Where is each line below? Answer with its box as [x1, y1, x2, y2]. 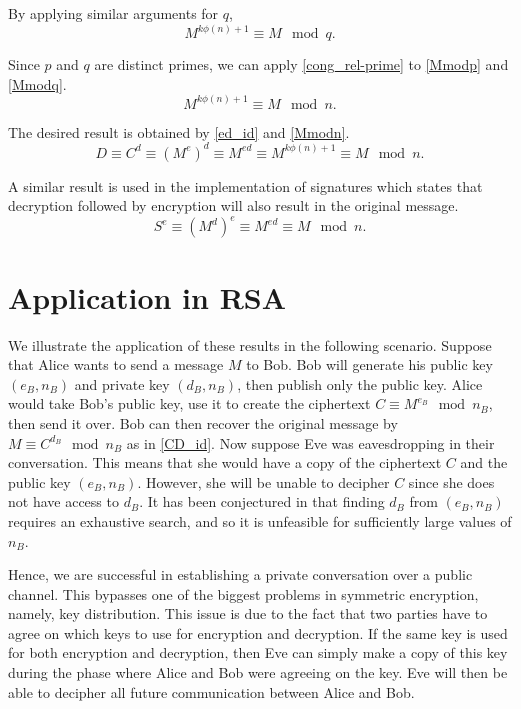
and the [460, 452, 508, 473]
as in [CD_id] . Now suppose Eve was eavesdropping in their [126, 432, 495, 453]
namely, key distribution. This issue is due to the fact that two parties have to [8, 603, 488, 624]
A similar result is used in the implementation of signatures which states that [8, 175, 483, 196]
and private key [74, 373, 170, 394]
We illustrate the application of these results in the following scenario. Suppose [8, 334, 492, 355]
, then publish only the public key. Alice [237, 373, 483, 394]
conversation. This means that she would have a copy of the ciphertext [8, 452, 442, 473]
